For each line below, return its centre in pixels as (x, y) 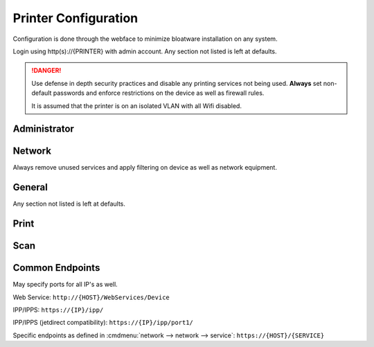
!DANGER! (46, 71)
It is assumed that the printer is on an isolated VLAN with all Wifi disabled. (137, 106)
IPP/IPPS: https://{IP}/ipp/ (58, 310)
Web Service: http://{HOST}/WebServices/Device (91, 297)
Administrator (43, 129)
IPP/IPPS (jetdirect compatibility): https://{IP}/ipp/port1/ (103, 323)
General (30, 187)
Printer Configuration (75, 18)
